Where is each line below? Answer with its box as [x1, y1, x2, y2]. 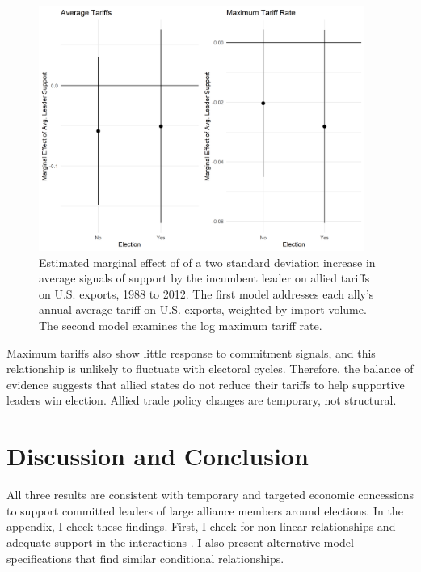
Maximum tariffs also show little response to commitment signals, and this [6, 344, 376, 361]
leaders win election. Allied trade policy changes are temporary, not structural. [6, 392, 397, 409]
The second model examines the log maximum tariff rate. [39, 317, 322, 334]
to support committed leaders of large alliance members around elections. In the [6, 502, 403, 519]
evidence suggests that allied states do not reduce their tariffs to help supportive [6, 375, 405, 392]
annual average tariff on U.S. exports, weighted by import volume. [39, 301, 367, 318]
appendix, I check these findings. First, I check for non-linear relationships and [6, 518, 396, 535]
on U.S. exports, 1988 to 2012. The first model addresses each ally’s [39, 285, 374, 302]
